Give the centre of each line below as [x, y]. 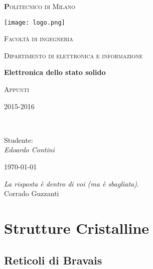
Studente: [19, 140]
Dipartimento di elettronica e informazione [73, 55]
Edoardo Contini [29, 150]
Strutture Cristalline [77, 228]
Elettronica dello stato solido [55, 72]
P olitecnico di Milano [40, 6]
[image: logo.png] [35, 22]
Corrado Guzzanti [32, 193]
